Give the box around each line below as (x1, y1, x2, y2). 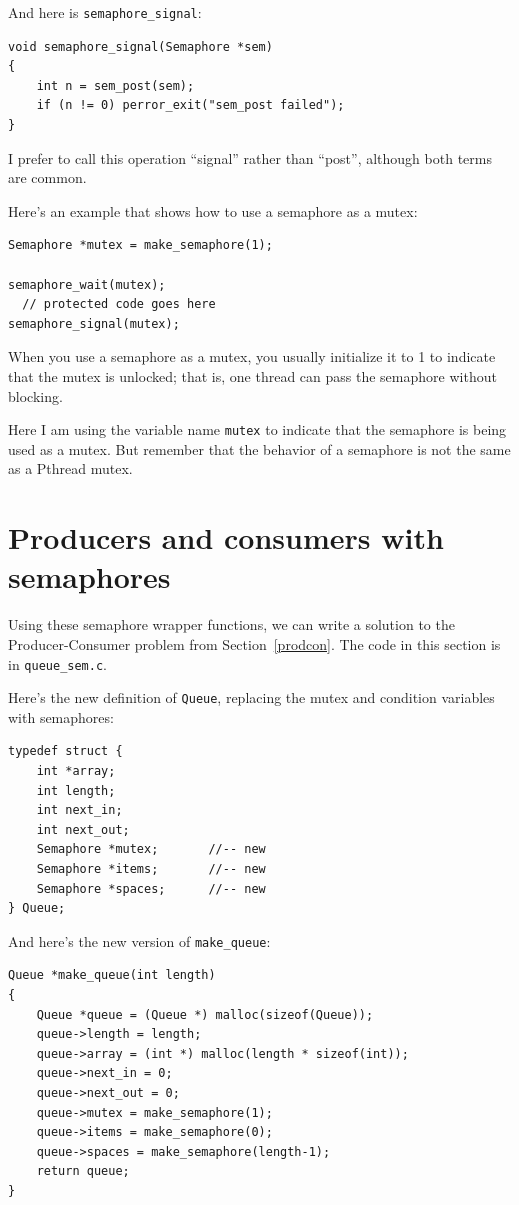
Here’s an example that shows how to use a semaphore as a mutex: (8, 200, 418, 221)
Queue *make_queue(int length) (8, 968, 216, 983)
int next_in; (36, 803, 123, 818)
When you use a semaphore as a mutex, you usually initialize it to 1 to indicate (8, 346, 496, 367)
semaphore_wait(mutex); (8, 277, 166, 292)
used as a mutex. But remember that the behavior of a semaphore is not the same (8, 438, 511, 459)
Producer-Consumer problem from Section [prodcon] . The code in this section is (8, 633, 501, 654)
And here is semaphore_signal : (8, 2, 202, 22)
